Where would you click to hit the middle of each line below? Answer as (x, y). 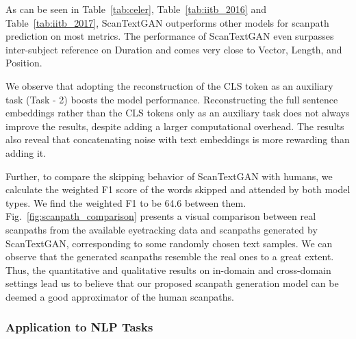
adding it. (26, 152)
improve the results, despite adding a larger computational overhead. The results (175, 126)
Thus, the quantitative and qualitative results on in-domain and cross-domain (168, 269)
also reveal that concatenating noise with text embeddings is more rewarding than (178, 139)
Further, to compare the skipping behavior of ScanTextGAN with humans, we (169, 176)
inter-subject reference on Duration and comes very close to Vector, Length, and (174, 49)
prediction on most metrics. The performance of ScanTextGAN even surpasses (170, 36)
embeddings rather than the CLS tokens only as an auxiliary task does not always (178, 113)
